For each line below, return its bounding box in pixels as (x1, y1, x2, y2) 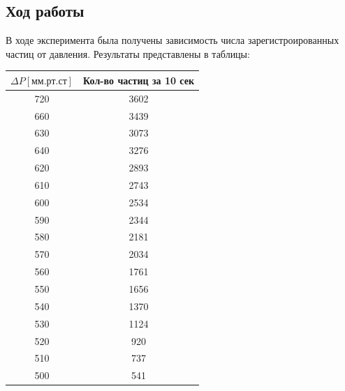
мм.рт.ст (31, 76, 67, 86)
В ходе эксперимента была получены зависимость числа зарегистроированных (6, 33, 339, 47)
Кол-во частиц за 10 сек (83, 72, 195, 87)
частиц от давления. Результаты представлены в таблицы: (6, 46, 250, 61)
